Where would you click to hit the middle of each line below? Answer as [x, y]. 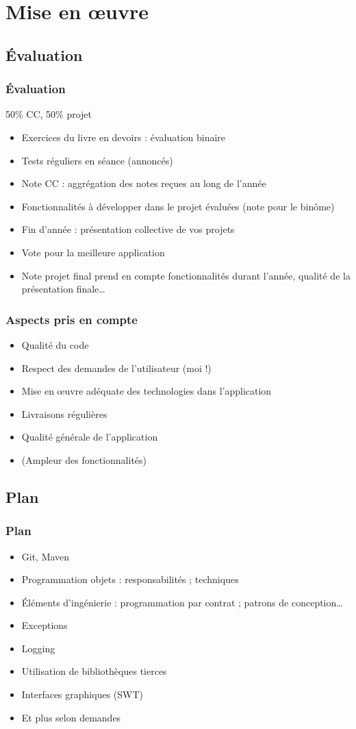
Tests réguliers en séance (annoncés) [97, 160]
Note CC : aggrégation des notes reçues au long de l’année [144, 183]
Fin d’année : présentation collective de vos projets [128, 229]
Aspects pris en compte [72, 319]
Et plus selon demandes [71, 717]
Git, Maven [46, 556]
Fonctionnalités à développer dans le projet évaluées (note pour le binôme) [178, 206]
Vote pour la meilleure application [93, 252]
